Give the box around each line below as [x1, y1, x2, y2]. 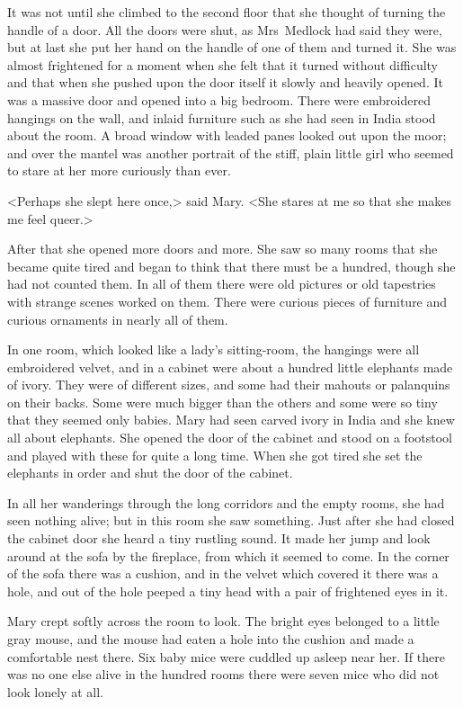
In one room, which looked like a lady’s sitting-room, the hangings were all [7, 340, 420, 359]
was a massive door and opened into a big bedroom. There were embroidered [7, 90, 431, 109]
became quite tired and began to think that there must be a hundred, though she [7, 256, 456, 275]
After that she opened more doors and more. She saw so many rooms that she [7, 239, 438, 258]
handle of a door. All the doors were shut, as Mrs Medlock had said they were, [7, 20, 442, 39]
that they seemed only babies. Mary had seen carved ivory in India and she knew [7, 410, 455, 429]
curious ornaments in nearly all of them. [7, 309, 228, 328]
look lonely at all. [7, 682, 103, 701]
